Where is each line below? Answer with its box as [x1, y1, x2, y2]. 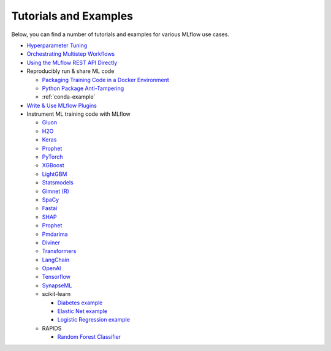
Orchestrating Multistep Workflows [26, 50, 115, 58]
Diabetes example [57, 299, 103, 306]
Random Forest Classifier [57, 333, 121, 341]
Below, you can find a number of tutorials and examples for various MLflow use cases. [11, 31, 230, 38]
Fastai [42, 205, 58, 212]
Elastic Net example [57, 308, 107, 315]
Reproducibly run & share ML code [26, 67, 115, 75]
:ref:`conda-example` [42, 93, 96, 100]
